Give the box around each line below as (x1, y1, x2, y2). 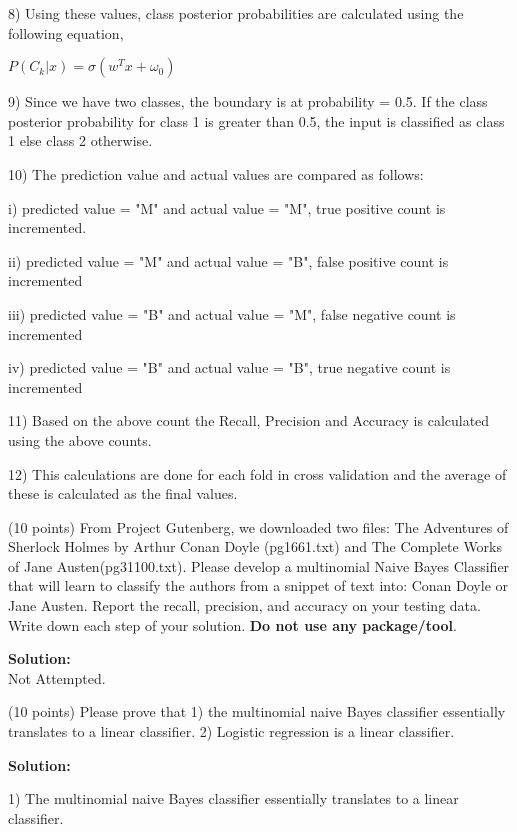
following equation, (8, 22, 124, 43)
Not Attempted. (8, 667, 106, 688)
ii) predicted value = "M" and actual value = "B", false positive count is (8, 250, 449, 271)
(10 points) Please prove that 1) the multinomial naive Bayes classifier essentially (8, 701, 506, 722)
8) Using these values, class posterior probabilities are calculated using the (8, 3, 464, 23)
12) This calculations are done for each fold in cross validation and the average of (8, 463, 507, 484)
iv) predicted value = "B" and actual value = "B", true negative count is (8, 357, 451, 378)
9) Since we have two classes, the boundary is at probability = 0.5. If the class (8, 91, 488, 112)
